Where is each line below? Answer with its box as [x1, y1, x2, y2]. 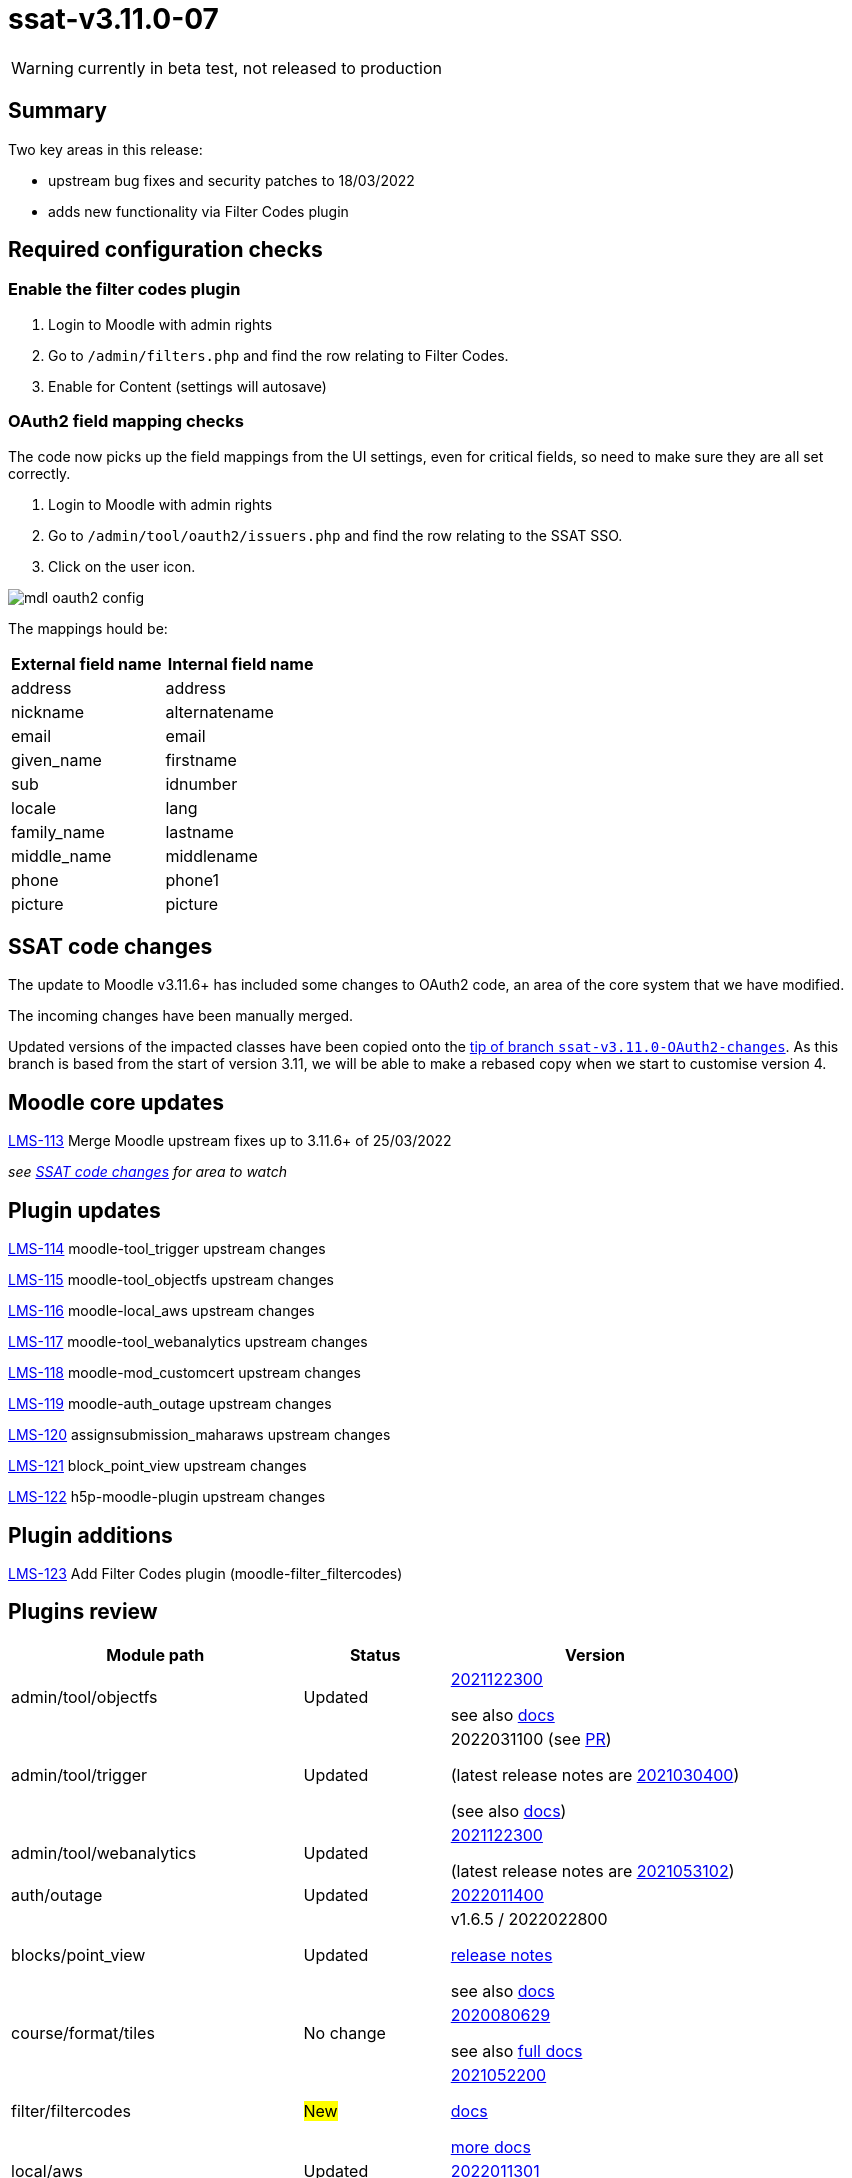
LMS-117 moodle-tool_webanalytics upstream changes [8, 1333, 368, 1351]
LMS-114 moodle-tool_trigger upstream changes [8, 1240, 326, 1258]
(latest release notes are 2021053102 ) [450, 1860, 735, 1881]
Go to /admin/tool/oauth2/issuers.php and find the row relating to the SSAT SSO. [48, 526, 623, 544]
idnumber [165, 773, 238, 794]
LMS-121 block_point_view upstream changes [8, 1457, 307, 1475]
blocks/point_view [11, 1944, 146, 1965]
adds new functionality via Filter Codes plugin [48, 202, 349, 220]
